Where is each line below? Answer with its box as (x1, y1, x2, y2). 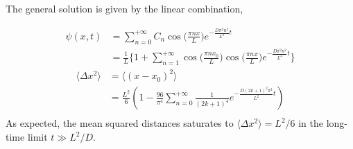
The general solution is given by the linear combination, (6, 1, 243, 15)
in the (298, 116, 324, 130)
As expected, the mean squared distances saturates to (6, 116, 234, 130)
